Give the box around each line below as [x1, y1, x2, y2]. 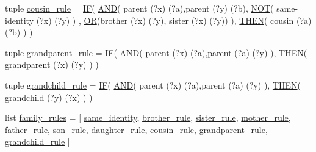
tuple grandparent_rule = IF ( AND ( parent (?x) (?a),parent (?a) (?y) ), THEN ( [5, 46, 307, 59]
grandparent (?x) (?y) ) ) [5, 58, 99, 71]
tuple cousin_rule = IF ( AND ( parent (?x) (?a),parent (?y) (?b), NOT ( [5, 2, 274, 14]
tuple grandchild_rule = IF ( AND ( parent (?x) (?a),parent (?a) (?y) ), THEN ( [5, 78, 301, 91]
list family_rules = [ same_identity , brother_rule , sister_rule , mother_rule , [5, 111, 291, 124]
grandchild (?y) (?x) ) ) [5, 90, 93, 103]
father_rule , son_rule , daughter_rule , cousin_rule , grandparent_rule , [5, 123, 268, 136]
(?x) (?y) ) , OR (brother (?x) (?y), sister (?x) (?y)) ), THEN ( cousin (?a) [36, 13, 312, 26]
